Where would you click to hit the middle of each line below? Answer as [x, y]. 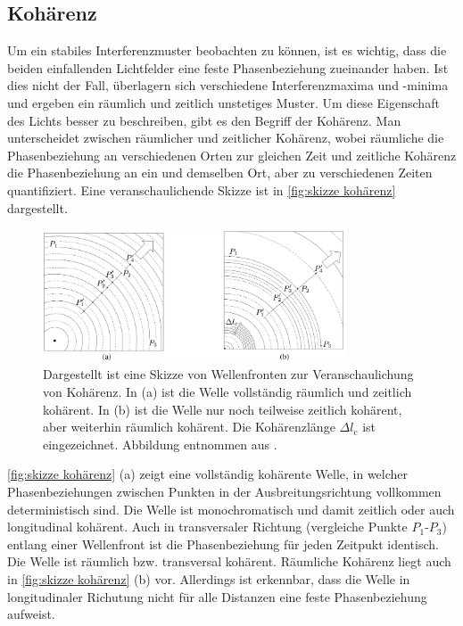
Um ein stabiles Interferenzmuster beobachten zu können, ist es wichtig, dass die [227, 50]
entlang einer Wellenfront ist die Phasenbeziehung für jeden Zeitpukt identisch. [223, 544]
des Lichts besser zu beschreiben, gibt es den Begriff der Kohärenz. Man [204, 120]
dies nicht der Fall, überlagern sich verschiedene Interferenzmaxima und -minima [228, 85]
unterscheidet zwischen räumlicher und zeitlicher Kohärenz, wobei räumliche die [226, 138]
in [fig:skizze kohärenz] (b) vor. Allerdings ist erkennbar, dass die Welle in [209, 578]
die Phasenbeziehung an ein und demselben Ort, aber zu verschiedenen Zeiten [220, 173]
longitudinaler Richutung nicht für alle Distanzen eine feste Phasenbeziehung [217, 596]
